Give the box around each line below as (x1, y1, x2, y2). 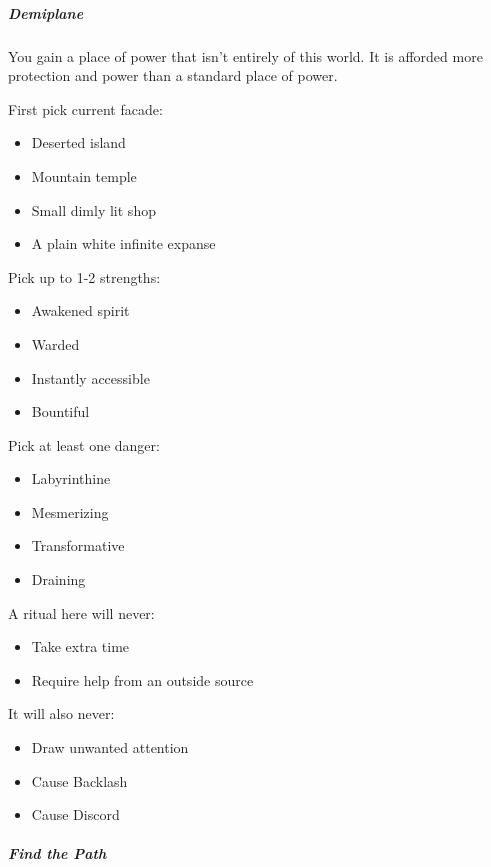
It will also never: (8, 703, 115, 724)
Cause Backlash (31, 770, 128, 791)
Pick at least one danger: (8, 434, 160, 455)
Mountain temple (31, 165, 137, 186)
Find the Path (8, 843, 107, 864)
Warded (31, 333, 80, 354)
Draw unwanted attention (31, 737, 189, 758)
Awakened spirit (31, 300, 130, 321)
